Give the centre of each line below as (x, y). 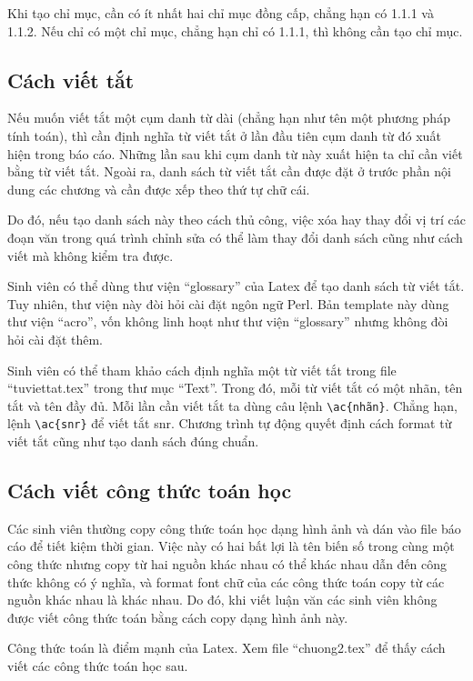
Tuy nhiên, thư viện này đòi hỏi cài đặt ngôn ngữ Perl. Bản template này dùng (228, 303)
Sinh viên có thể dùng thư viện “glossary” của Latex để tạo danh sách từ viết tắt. (236, 286)
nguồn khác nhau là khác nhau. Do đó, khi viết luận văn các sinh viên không (222, 600)
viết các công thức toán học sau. (98, 665)
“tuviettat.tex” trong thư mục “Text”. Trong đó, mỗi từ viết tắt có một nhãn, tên (235, 388)
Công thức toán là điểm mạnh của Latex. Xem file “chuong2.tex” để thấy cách (226, 648)
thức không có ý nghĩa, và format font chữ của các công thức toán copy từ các (226, 581)
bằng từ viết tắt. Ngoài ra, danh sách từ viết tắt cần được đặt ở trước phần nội (229, 171)
